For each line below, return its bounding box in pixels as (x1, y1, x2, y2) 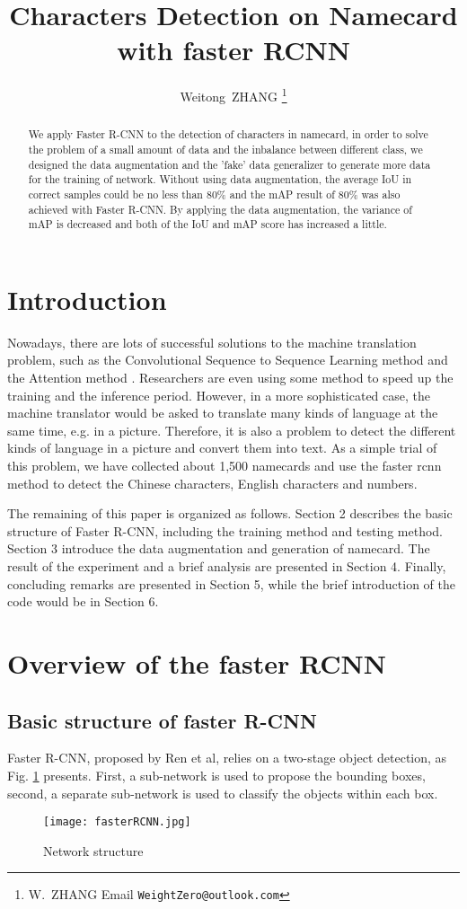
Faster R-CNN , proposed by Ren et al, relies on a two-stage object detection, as (7, 748, 447, 767)
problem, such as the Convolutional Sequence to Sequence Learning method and (7, 350, 448, 369)
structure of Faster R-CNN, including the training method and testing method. (7, 521, 443, 540)
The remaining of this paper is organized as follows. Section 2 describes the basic (7, 504, 453, 523)
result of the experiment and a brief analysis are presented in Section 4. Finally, (7, 557, 446, 576)
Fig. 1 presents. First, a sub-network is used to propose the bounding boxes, (7, 765, 426, 784)
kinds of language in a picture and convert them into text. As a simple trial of (7, 438, 437, 457)
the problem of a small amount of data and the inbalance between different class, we (28, 142, 423, 157)
